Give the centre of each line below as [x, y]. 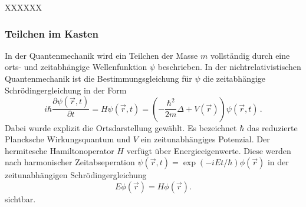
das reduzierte [272, 127]
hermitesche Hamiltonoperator [60, 150]
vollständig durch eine [250, 55]
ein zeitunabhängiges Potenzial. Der [205, 139]
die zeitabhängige [234, 78]
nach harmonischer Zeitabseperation [70, 162]
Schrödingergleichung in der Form [66, 90]
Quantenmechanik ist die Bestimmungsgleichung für [98, 78]
